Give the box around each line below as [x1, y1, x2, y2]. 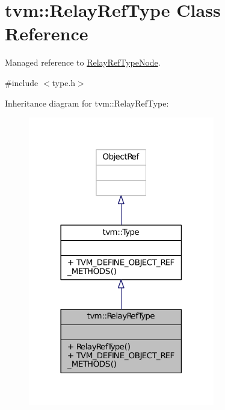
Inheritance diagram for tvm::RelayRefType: [5, 96, 169, 109]
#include [5, 76, 39, 89]
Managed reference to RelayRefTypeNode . [5, 56, 161, 69]
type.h [52, 76, 76, 89]
